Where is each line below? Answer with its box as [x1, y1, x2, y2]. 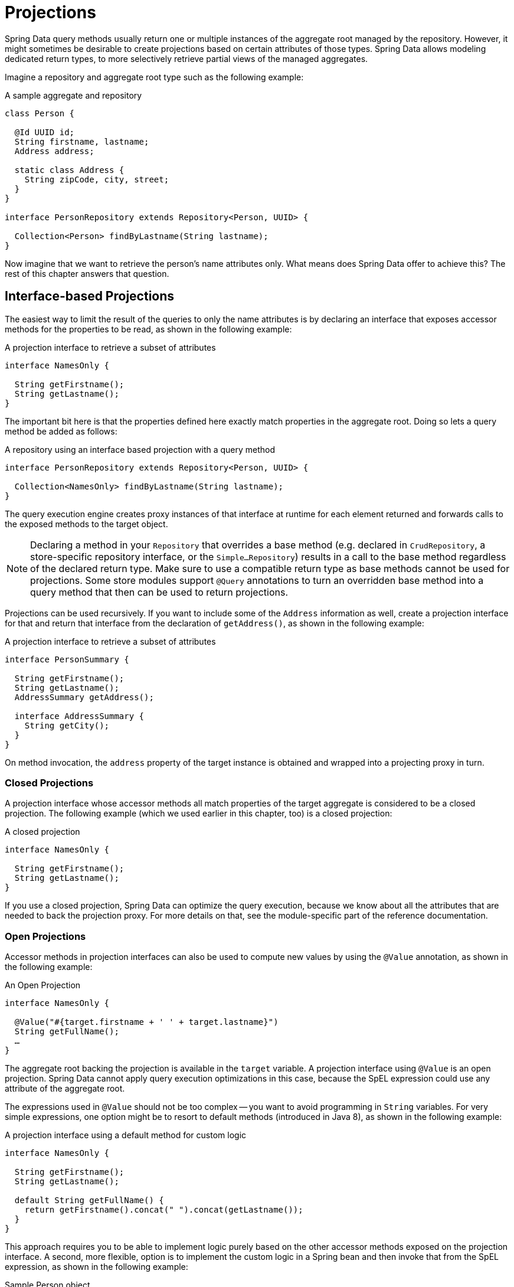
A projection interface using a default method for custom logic [5, 1130, 247, 1141]
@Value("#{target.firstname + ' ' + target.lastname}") [14, 1017, 279, 1027]
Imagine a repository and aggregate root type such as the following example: [5, 71, 304, 82]
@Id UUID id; [14, 127, 75, 137]
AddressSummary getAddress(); [14, 692, 154, 702]
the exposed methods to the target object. [5, 518, 168, 529]
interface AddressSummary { [14, 711, 145, 721]
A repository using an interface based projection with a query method [5, 444, 276, 455]
